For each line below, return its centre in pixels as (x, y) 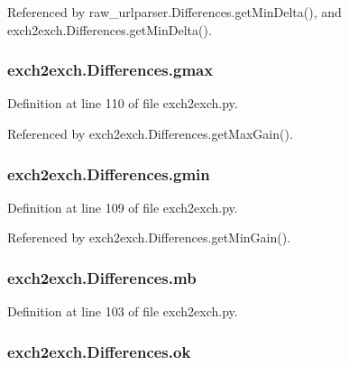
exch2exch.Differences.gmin (109, 173)
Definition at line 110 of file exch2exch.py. (123, 103)
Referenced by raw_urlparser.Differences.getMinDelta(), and (174, 12)
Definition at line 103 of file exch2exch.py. (123, 311)
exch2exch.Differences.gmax (110, 70)
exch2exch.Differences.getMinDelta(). (110, 29)
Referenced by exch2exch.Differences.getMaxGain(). (150, 133)
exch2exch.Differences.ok (99, 351)
